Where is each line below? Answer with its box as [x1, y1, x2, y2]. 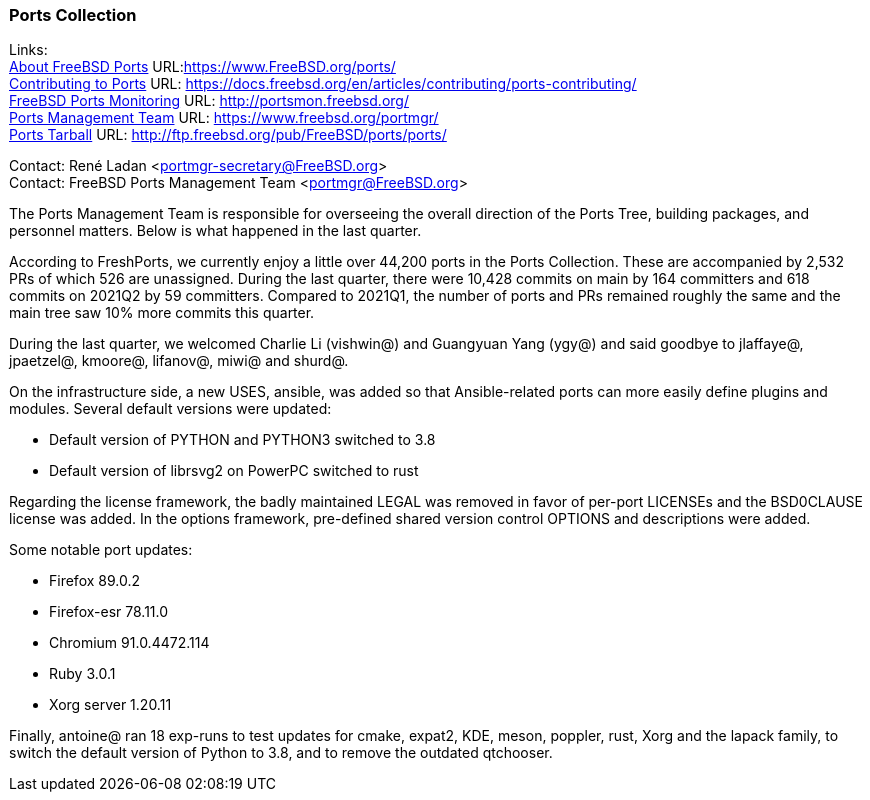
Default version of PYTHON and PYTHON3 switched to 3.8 [49, 431, 436, 449]
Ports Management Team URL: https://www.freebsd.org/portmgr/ [9, 109, 439, 127]
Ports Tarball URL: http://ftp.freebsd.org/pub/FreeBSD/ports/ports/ [9, 126, 447, 144]
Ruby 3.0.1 [49, 665, 116, 683]
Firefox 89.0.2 [49, 572, 140, 590]
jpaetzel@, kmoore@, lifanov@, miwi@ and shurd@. [9, 352, 349, 370]
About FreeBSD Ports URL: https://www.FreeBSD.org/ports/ [9, 58, 396, 76]
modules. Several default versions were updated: [9, 400, 332, 418]
